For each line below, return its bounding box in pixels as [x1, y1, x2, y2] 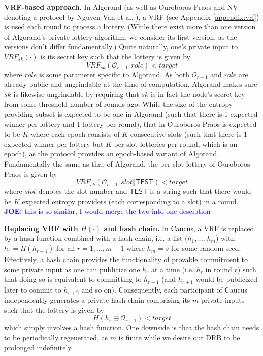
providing [4, 108, 34, 119]
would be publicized [195, 274, 257, 284]
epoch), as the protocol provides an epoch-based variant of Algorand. [4, 148, 219, 159]
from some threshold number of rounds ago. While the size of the [4, 99, 207, 109]
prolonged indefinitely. [4, 342, 73, 352]
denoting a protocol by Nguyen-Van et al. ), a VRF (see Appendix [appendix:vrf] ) [4, 11, 259, 22]
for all [56, 243, 75, 253]
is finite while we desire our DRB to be [118, 332, 240, 342]
